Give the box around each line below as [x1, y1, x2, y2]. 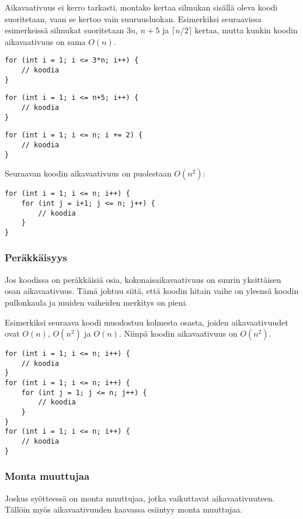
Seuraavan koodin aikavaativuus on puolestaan [5, 167, 172, 179]
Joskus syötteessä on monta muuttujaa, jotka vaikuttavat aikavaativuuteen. [5, 492, 275, 504]
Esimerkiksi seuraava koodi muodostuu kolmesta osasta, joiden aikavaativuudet [5, 316, 288, 328]
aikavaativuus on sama [5, 35, 86, 47]
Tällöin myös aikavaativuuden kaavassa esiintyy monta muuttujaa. [5, 503, 243, 515]
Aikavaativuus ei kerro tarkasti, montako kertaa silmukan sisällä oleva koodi [5, 1, 278, 13]
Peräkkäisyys [5, 250, 67, 265]
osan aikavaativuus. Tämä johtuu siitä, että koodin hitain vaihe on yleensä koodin [5, 285, 299, 297]
